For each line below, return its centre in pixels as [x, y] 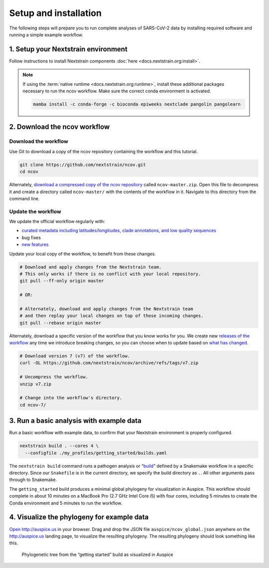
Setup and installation [56, 13]
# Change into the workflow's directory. [71, 398]
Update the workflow [35, 211]
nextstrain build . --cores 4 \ [59, 446]
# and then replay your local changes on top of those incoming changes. [112, 316]
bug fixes [31, 238]
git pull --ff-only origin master [62, 281]
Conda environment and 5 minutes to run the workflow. [66, 503]
